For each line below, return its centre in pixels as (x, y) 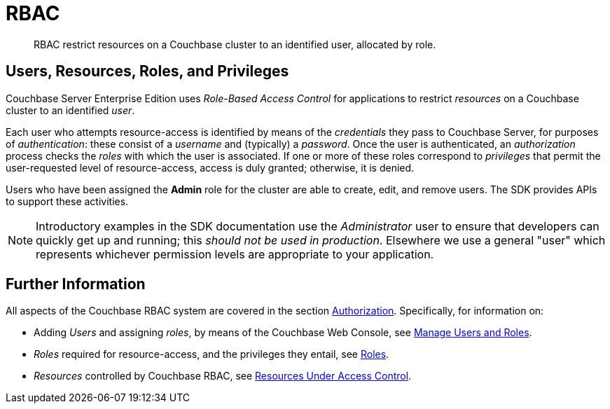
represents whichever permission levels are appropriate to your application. (235, 254)
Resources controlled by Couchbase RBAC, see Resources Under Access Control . (223, 376)
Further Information (76, 284)
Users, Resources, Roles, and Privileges (147, 71)
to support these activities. (67, 201)
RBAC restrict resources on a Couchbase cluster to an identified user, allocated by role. (235, 44)
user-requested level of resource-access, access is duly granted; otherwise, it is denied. (210, 167)
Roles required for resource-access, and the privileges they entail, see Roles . (212, 354)
